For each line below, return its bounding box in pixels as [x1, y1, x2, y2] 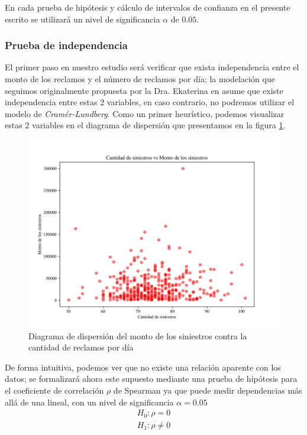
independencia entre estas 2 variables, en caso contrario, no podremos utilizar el [5, 96, 295, 108]
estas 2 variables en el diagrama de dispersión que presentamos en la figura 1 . [5, 119, 286, 131]
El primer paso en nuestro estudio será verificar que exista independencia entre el [5, 61, 299, 73]
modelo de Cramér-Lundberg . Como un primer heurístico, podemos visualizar [5, 107, 285, 119]
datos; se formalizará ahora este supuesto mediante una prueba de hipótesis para [5, 372, 298, 385]
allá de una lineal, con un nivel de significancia [5, 395, 174, 408]
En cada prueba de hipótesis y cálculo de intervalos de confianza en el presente [5, 1, 290, 13]
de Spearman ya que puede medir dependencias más [113, 384, 302, 396]
